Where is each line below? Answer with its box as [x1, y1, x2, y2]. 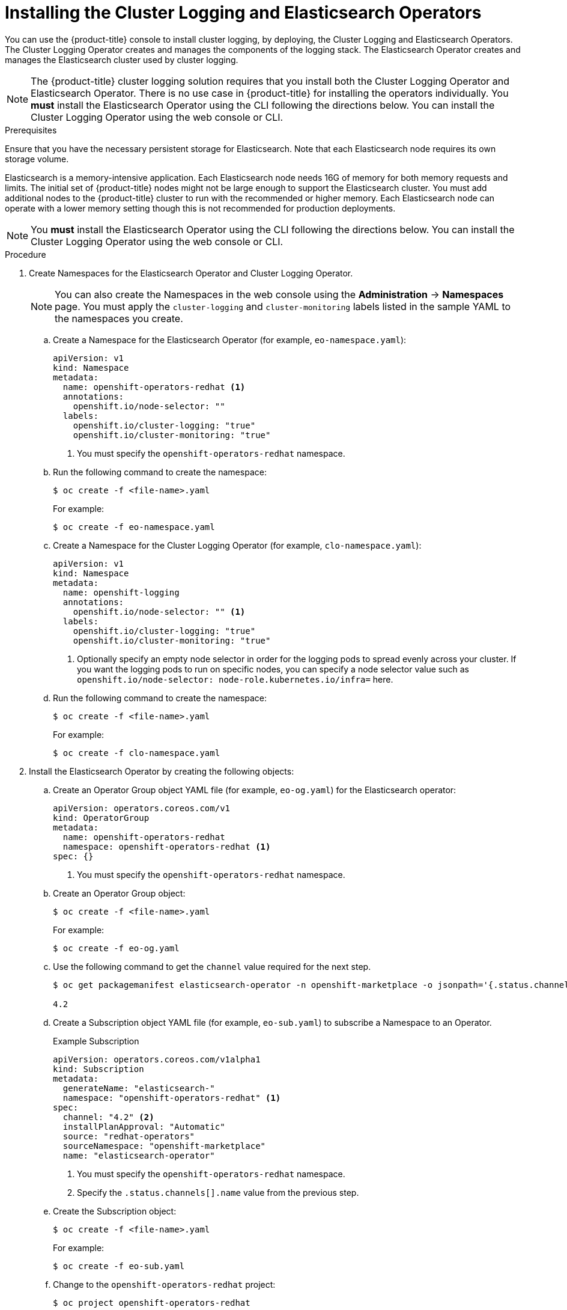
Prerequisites [5, 124, 57, 135]
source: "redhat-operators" [62, 1131, 195, 1141]
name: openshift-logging [62, 587, 180, 597]
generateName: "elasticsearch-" [62, 1083, 215, 1093]
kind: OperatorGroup [53, 812, 150, 823]
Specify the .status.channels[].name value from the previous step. [77, 1187, 359, 1198]
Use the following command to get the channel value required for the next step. [53, 961, 371, 972]
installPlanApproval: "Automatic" [62, 1121, 225, 1132]
